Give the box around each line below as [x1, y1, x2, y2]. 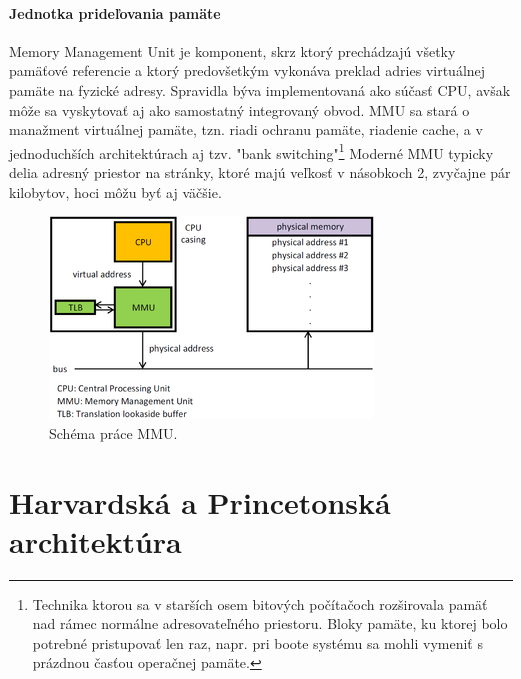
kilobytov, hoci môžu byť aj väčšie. [9, 181, 222, 202]
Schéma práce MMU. [49, 422, 178, 443]
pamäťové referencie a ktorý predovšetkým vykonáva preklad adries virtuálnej [9, 60, 486, 81]
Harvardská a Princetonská [9, 481, 391, 522]
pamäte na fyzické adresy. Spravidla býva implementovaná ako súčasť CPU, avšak [9, 79, 511, 100]
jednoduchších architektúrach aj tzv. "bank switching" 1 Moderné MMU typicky [9, 139, 494, 163]
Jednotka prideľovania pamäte [9, 2, 221, 23]
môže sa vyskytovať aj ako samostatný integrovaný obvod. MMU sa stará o [9, 99, 470, 120]
